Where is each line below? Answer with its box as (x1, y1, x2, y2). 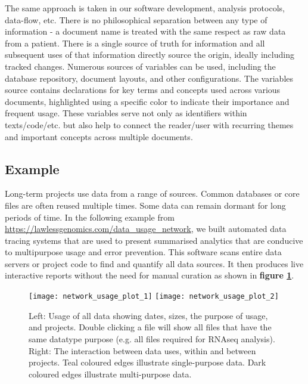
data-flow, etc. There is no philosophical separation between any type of (5, 13, 267, 26)
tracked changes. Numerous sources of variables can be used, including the (5, 60, 276, 72)
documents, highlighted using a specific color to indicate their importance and (5, 95, 290, 107)
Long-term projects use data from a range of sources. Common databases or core (5, 187, 300, 200)
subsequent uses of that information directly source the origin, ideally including (5, 48, 294, 61)
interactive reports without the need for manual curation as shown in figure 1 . (5, 269, 294, 281)
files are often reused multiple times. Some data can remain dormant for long (5, 199, 286, 211)
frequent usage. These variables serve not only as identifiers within (5, 107, 247, 119)
